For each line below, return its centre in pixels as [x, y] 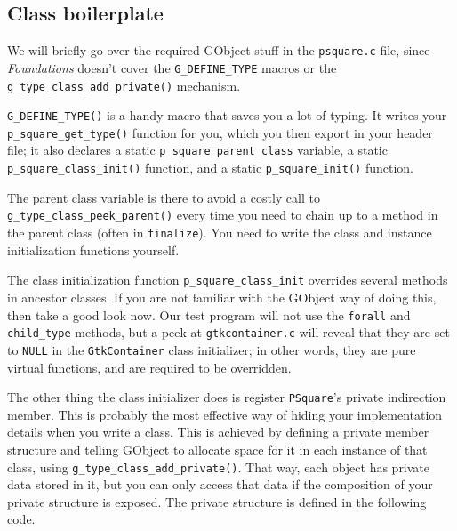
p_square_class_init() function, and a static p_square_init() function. [210, 168]
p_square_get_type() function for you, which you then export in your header [220, 132]
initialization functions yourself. [93, 249]
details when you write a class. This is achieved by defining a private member [218, 432]
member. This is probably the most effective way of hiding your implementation [225, 414]
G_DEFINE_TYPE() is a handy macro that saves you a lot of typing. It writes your [227, 115]
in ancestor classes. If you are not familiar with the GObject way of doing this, [222, 297]
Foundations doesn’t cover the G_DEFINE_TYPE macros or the [172, 67]
